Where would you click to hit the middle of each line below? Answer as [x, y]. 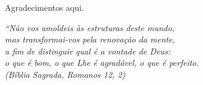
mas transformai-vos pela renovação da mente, [90, 39]
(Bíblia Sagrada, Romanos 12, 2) [65, 74]
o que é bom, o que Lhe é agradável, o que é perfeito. [102, 63]
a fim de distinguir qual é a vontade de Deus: [88, 51]
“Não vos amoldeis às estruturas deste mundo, [90, 27]
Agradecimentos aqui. [44, 7]
